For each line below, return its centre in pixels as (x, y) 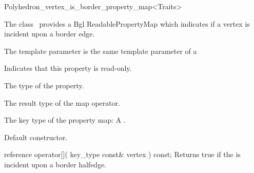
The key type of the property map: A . (65, 120)
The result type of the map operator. (62, 102)
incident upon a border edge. (50, 34)
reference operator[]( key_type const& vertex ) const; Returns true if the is (122, 154)
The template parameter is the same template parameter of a (101, 51)
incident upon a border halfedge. (55, 164)
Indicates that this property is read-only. (68, 68)
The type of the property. (44, 85)
